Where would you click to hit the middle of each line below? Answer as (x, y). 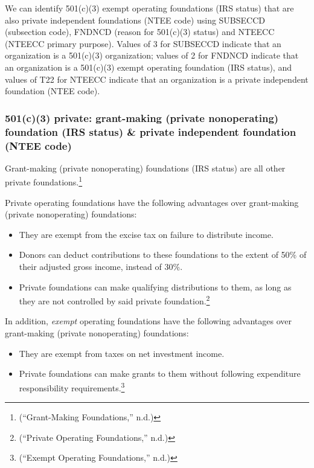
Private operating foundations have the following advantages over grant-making (152, 202)
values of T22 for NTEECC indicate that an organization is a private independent (157, 79)
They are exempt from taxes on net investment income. (122, 353)
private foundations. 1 (44, 181)
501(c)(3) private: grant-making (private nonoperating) (142, 117)
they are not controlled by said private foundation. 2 (114, 300)
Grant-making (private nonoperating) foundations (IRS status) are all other (145, 168)
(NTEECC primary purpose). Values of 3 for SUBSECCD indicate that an (143, 43)
